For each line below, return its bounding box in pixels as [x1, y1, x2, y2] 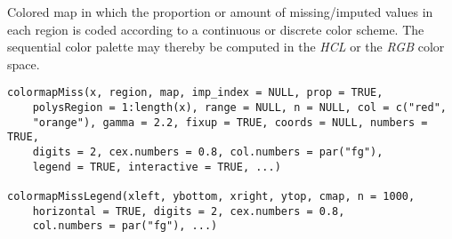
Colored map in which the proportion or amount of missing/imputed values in [7, 3, 433, 20]
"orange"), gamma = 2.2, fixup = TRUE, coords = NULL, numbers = [32, 116, 428, 129]
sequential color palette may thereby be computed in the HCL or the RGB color [7, 37, 445, 56]
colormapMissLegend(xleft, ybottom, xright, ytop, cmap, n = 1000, [7, 189, 416, 203]
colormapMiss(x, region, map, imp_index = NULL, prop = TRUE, [7, 86, 383, 100]
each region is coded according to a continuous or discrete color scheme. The [7, 20, 424, 38]
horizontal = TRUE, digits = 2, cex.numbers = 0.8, [32, 204, 345, 218]
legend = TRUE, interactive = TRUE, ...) [32, 160, 281, 173]
